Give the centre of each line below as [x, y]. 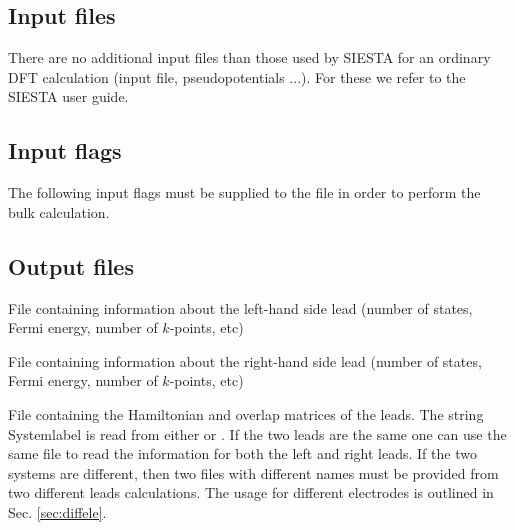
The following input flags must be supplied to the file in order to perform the [244, 192]
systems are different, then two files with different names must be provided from [253, 472]
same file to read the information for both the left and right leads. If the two [242, 453]
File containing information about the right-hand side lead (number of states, [245, 360]
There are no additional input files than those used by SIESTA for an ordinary [249, 57]
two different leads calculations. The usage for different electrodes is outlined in [251, 492]
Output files [71, 265]
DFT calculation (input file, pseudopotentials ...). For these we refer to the [237, 76]
